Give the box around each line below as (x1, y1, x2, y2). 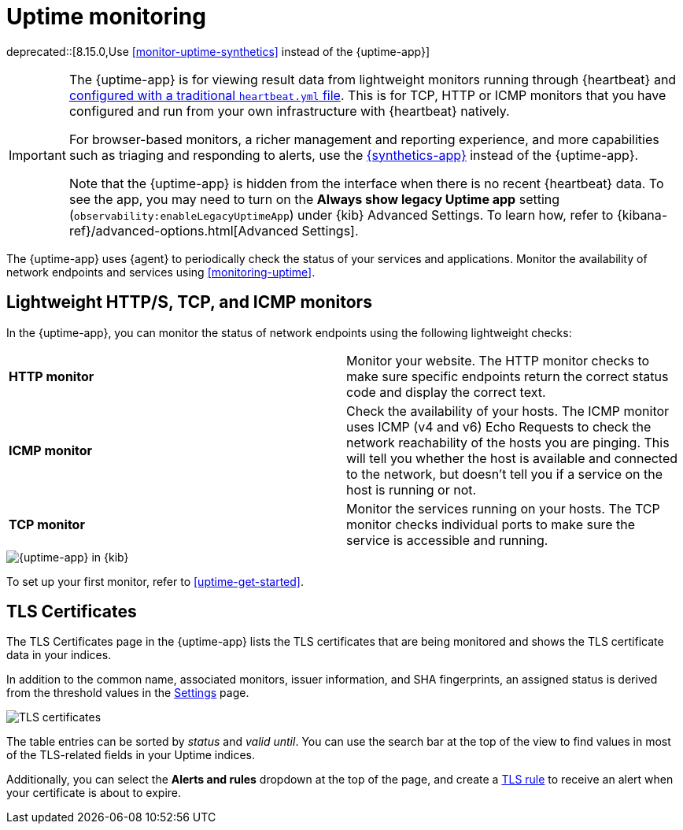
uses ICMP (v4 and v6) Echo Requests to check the (346, 418, 652, 435)
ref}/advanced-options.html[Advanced (68, 222, 298, 239)
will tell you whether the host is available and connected (346, 450, 678, 466)
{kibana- (616, 206, 668, 223)
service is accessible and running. (346, 532, 548, 548)
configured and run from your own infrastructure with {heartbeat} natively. (68, 102, 510, 119)
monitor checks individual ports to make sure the (346, 516, 636, 532)
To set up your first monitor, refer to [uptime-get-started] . (6, 574, 305, 588)
